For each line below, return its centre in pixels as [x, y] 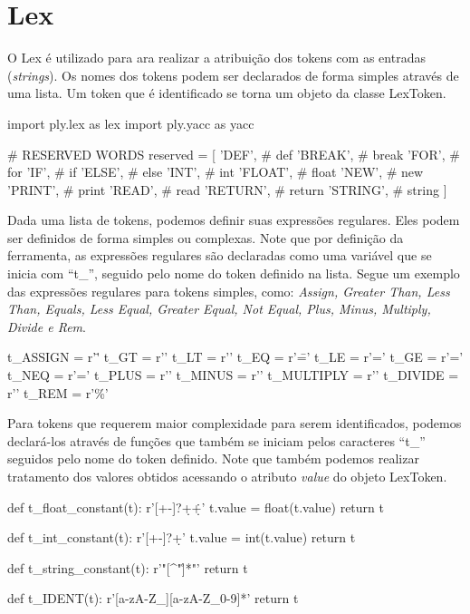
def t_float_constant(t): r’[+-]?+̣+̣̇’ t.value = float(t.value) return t [196, 507]
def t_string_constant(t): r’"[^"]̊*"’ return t [128, 567]
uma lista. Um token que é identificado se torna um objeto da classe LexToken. [227, 93]
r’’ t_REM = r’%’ [58, 392]
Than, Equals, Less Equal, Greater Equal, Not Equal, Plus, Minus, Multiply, [219, 309]
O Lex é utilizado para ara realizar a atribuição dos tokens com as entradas [216, 58]
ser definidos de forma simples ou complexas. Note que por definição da [206, 237]
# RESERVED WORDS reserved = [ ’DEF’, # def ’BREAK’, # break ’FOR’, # [234, 154]
